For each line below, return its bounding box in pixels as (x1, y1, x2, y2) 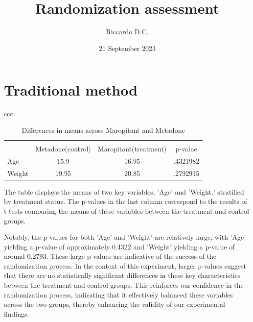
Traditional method (4, 80, 138, 100)
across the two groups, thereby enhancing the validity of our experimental (4, 299, 225, 309)
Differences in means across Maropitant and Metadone (22, 124, 185, 135)
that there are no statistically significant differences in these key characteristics (4, 270, 241, 280)
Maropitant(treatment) (97, 143, 167, 153)
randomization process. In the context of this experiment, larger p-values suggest (4, 260, 246, 271)
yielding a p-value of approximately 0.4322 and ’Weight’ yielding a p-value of (4, 241, 235, 251)
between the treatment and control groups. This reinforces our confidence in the (4, 280, 244, 290)
